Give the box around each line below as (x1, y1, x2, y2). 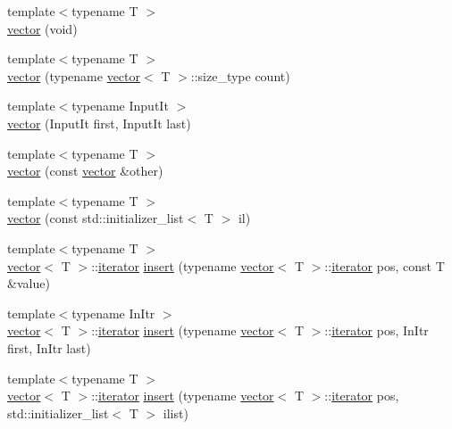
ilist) (163, 403, 188, 422)
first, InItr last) (7, 338, 91, 357)
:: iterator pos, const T (324, 256, 445, 275)
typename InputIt (71, 96, 169, 115)
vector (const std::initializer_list (7, 209, 184, 227)
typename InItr (71, 303, 155, 322)
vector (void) (7, 19, 78, 37)
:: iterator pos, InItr (324, 321, 429, 340)
